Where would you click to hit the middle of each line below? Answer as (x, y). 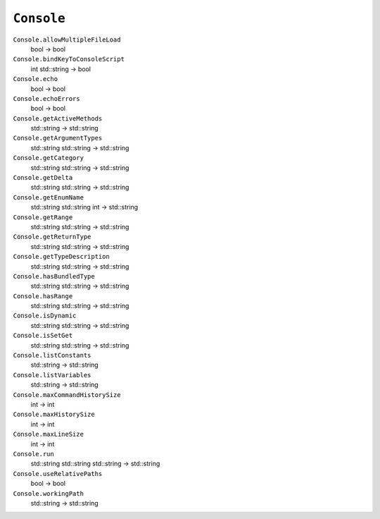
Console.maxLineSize (49, 434)
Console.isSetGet (43, 336)
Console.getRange (43, 217)
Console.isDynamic (45, 316)
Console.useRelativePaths (58, 474)
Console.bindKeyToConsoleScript (69, 59)
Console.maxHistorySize (54, 415)
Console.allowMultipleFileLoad (67, 39)
